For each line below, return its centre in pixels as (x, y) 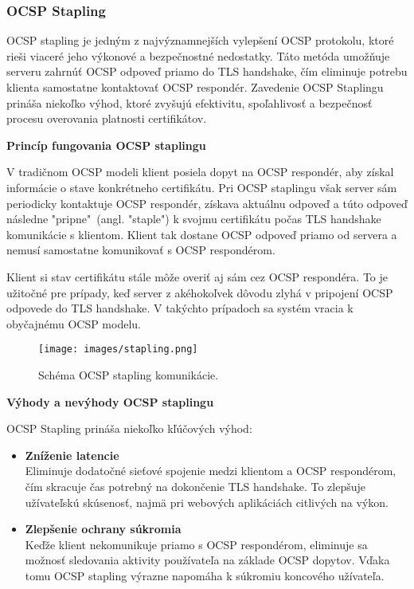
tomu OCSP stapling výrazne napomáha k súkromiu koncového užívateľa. (205, 575)
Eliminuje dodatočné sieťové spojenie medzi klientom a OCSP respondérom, (211, 471)
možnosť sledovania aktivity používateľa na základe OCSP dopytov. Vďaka (207, 560)
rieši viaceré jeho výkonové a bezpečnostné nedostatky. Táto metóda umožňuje (198, 55)
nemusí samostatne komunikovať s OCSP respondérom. (141, 250)
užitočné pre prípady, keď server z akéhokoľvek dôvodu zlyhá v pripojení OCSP (200, 292)
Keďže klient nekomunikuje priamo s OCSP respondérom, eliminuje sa (196, 544)
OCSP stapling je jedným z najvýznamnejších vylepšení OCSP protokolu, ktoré (200, 40)
